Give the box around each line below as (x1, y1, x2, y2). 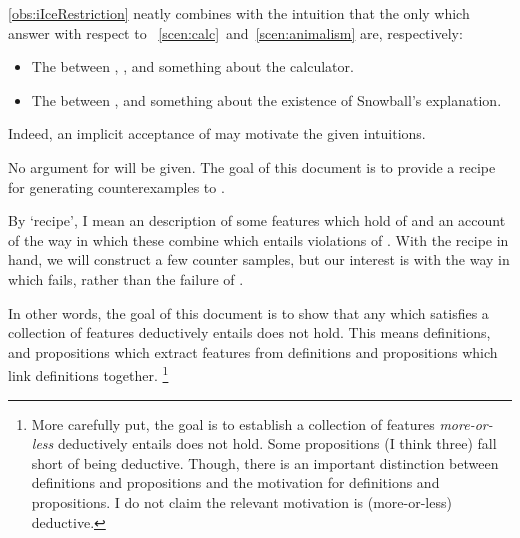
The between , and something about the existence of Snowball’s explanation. (31, 89, 502, 110)
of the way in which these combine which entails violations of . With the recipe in (8, 229, 509, 250)
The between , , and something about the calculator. (31, 56, 354, 77)
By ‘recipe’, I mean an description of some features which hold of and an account (8, 210, 506, 231)
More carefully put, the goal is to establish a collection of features (31, 413, 435, 434)
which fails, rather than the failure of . (8, 268, 244, 289)
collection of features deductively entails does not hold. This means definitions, (8, 322, 491, 343)
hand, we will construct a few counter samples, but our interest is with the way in (8, 249, 510, 270)
